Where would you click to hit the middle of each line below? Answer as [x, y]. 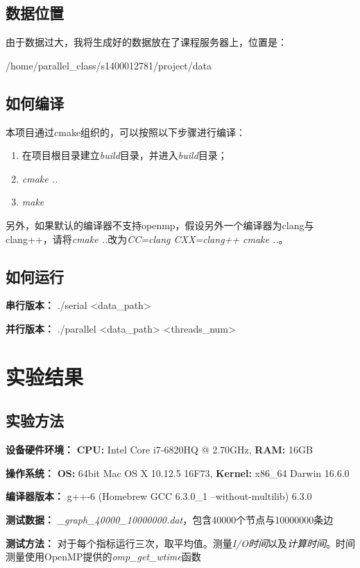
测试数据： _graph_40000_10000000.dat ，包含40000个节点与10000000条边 [170, 519]
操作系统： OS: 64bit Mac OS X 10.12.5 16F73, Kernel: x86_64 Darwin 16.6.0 [178, 473]
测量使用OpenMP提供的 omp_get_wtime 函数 [103, 557]
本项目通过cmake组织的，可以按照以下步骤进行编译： [126, 132]
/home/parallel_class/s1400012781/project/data [109, 65]
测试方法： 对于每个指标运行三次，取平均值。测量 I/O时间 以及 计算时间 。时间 [180, 543]
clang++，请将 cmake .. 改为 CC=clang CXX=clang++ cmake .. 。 [147, 239]
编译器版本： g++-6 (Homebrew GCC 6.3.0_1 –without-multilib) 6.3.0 [159, 496]
